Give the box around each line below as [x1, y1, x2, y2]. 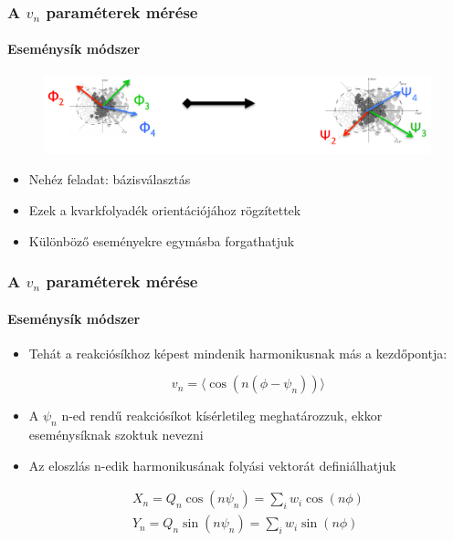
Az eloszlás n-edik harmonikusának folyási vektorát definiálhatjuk [28, 455, 396, 474]
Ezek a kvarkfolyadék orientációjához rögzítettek [28, 200, 301, 219]
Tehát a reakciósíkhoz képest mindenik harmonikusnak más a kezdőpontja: [28, 343, 448, 362]
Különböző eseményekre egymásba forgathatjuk [28, 231, 295, 250]
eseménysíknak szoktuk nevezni [28, 425, 204, 444]
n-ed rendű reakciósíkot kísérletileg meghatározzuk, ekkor [61, 406, 383, 425]
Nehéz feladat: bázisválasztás [28, 170, 191, 189]
